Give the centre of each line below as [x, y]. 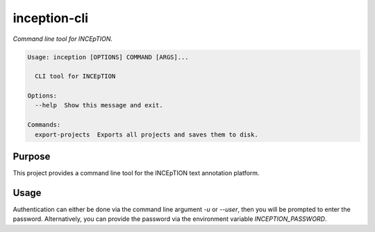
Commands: [44, 125]
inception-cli [51, 18]
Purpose [32, 157]
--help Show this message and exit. [99, 105]
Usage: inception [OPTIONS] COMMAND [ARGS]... [108, 57]
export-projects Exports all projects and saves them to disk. [147, 134]
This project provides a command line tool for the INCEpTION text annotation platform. [136, 173]
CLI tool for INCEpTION [75, 77]
